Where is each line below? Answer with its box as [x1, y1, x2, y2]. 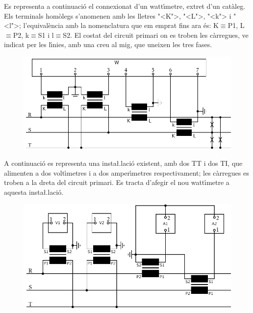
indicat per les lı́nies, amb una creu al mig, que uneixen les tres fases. [4, 39, 212, 50]
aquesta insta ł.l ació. [4, 186, 64, 197]
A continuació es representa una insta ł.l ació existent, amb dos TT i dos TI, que [4, 158, 243, 168]
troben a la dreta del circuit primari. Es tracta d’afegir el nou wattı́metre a [4, 177, 229, 187]
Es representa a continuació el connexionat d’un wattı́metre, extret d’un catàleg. [4, 1, 246, 11]
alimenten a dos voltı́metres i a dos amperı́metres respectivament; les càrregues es [4, 167, 249, 178]
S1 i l [38, 29, 54, 40]
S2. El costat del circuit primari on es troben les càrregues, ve [63, 29, 249, 40]
